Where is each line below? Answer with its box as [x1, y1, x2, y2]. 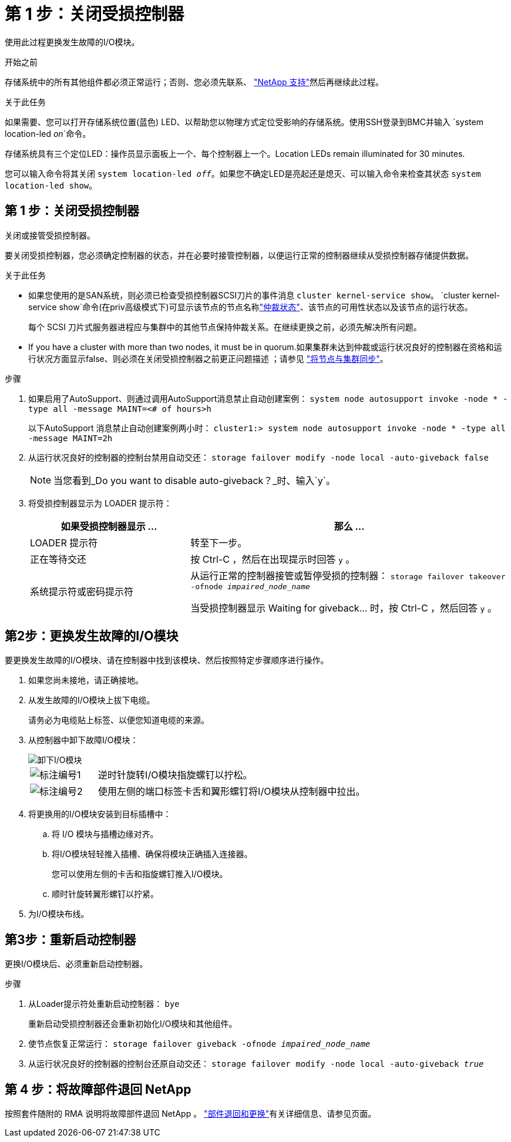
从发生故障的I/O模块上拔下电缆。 [28, 695, 155, 706]
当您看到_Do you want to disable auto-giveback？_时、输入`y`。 [53, 474, 335, 486]
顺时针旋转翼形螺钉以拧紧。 [52, 889, 159, 899]
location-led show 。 [5, 180, 98, 190]
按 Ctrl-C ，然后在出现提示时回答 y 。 [190, 553, 355, 565]
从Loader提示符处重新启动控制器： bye [28, 999, 180, 1009]
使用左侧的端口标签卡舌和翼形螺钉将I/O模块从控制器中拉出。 [98, 785, 365, 798]
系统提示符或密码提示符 [30, 586, 134, 598]
